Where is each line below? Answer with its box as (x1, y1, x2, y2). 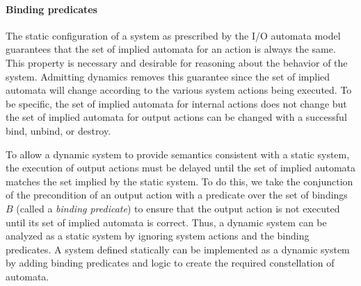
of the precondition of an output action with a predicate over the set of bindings (6, 187, 348, 202)
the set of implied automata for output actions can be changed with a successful (6, 110, 347, 124)
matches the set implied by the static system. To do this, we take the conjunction (6, 174, 353, 188)
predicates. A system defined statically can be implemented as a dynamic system (6, 242, 350, 256)
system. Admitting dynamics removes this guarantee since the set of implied (6, 69, 330, 83)
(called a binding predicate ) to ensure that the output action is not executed (16, 201, 340, 215)
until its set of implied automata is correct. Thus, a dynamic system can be (6, 214, 327, 229)
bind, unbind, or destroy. (6, 123, 111, 137)
